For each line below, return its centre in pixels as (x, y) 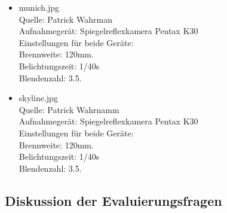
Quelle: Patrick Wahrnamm (69, 109)
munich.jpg (39, 7)
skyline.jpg (38, 98)
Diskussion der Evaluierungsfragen (113, 200)
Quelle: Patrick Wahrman (66, 19)
